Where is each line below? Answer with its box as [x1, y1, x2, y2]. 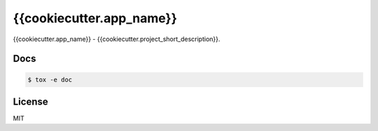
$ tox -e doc [27, 75, 73, 84]
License [13, 95, 48, 107]
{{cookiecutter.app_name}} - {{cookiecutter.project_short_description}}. [13, 35, 220, 43]
